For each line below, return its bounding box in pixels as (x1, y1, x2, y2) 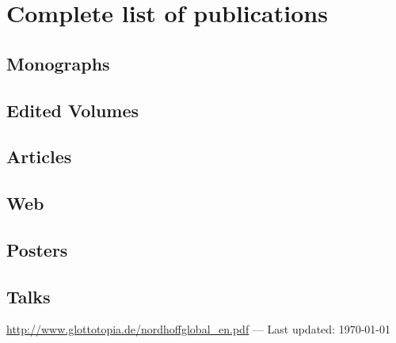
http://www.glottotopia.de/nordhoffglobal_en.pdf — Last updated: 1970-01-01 (6, 321, 390, 337)
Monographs (6, 51, 110, 75)
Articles (6, 144, 72, 169)
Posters (6, 237, 68, 261)
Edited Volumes (6, 97, 139, 122)
